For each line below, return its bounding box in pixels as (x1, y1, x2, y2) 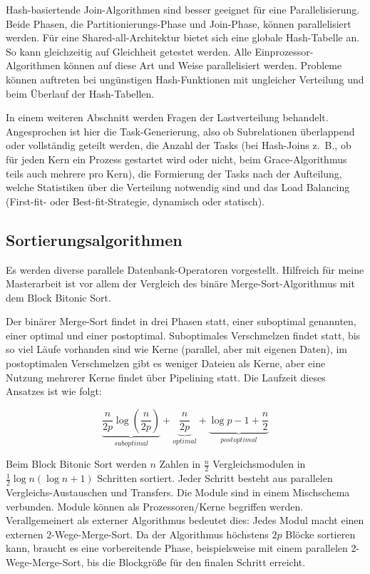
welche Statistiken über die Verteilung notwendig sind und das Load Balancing (6, 180, 350, 195)
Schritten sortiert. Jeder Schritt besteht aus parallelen (97, 471, 333, 486)
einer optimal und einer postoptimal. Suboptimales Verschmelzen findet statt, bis (6, 327, 361, 342)
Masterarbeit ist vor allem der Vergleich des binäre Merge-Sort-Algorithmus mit (6, 276, 355, 291)
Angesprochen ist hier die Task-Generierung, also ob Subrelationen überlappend (6, 123, 355, 138)
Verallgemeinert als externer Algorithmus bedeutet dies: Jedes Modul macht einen (6, 513, 364, 528)
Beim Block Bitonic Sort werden (6, 456, 147, 471)
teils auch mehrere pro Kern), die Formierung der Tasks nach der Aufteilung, (6, 165, 342, 180)
